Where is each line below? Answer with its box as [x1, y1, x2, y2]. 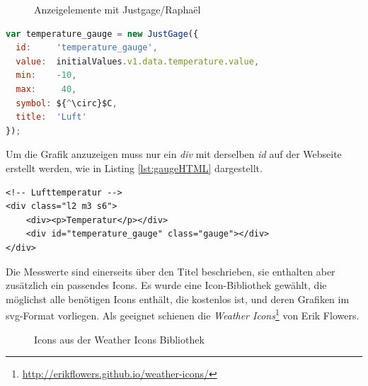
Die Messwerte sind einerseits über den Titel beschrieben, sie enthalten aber [6, 263, 335, 278]
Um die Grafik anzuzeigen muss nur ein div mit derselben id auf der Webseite [6, 147, 342, 161]
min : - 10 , [16, 70, 77, 81]
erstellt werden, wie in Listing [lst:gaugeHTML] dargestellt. [6, 160, 263, 175]
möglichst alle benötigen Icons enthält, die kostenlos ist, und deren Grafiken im [6, 291, 350, 306]
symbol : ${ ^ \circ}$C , [16, 98, 117, 108]
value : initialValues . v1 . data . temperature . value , [16, 56, 260, 67]
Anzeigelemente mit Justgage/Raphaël [34, 2, 201, 16]
